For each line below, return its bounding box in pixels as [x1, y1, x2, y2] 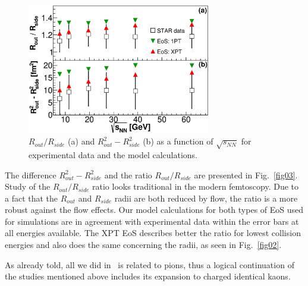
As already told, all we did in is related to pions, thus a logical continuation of [5, 258, 294, 271]
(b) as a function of [143, 135, 213, 147]
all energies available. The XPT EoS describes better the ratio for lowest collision [5, 227, 301, 239]
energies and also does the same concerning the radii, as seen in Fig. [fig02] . [5, 238, 282, 251]
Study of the [5, 180, 51, 193]
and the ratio [104, 168, 152, 181]
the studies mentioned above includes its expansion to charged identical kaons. [5, 270, 291, 282]
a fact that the [5, 191, 58, 204]
